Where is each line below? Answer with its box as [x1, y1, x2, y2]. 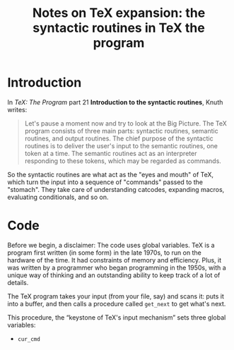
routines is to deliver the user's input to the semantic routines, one [24, 141, 218, 150]
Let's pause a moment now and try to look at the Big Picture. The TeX [24, 119, 228, 128]
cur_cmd [17, 335, 40, 343]
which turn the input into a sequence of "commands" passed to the [7, 178, 204, 186]
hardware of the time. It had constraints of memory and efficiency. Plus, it [7, 255, 221, 264]
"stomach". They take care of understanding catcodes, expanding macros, [7, 185, 225, 193]
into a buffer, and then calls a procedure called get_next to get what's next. [7, 299, 226, 308]
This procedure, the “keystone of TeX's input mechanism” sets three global [7, 313, 226, 322]
